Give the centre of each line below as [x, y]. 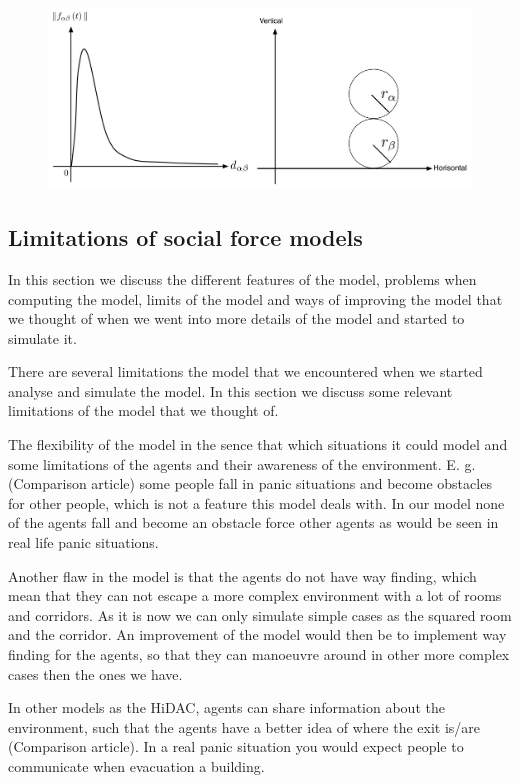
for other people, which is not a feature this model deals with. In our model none [256, 502]
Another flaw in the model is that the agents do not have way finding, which [242, 575]
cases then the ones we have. [95, 673]
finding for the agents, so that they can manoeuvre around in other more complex [259, 654]
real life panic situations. [83, 542]
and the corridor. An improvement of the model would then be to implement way [257, 634]
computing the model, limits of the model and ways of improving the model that [255, 298]
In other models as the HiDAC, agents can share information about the [226, 707]
